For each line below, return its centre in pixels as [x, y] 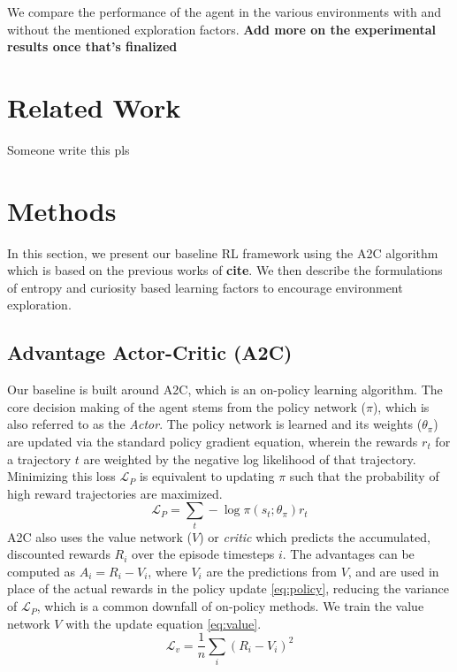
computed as [42, 571]
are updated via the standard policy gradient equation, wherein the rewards [213, 441]
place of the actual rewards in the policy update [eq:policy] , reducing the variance [228, 588]
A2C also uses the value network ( [100, 536]
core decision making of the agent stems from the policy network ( [187, 406]
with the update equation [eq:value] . [164, 623]
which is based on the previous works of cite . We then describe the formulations [225, 270]
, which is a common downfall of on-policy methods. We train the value [230, 606]
